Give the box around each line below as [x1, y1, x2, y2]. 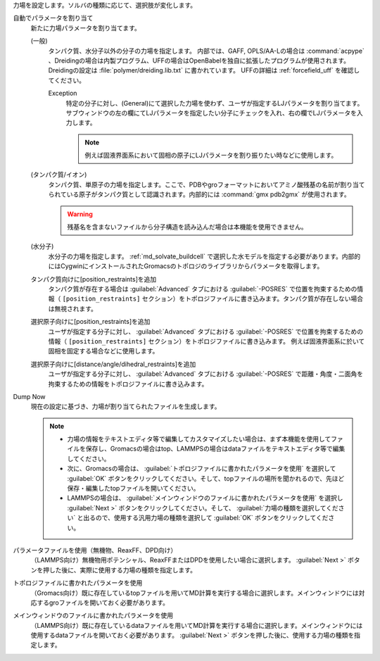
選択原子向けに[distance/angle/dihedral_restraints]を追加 [30, 360, 196, 368]
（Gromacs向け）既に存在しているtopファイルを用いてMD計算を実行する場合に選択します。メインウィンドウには [30, 588, 359, 597]
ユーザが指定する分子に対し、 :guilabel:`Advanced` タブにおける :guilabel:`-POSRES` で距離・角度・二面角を [48, 370, 364, 378]
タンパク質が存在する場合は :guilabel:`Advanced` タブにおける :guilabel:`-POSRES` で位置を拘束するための [48, 284, 357, 293]
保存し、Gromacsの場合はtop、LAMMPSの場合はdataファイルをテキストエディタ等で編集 [85, 444, 346, 453]
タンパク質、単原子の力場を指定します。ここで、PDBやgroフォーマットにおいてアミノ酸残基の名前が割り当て [48, 180, 365, 189]
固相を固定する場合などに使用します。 [48, 347, 159, 355]
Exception [48, 89, 77, 98]
